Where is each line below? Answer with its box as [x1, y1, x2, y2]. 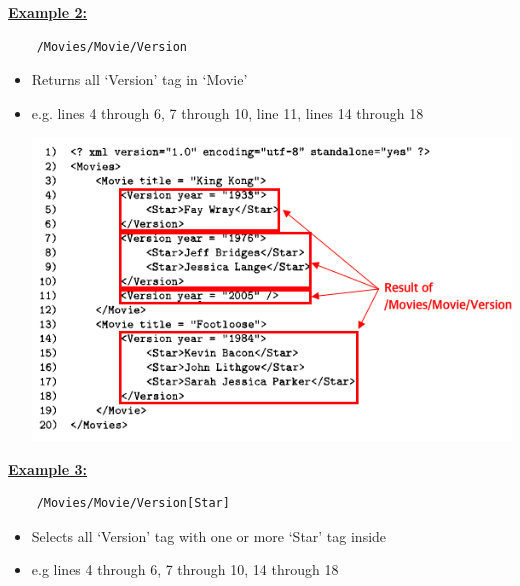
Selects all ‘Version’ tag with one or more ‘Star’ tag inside [31, 525, 387, 546]
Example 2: [8, 2, 87, 22]
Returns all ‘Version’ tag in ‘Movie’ [31, 69, 248, 90]
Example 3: [8, 458, 87, 479]
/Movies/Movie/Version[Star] [36, 496, 230, 511]
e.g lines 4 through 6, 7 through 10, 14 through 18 [31, 559, 339, 580]
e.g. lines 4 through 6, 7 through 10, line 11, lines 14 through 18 [31, 102, 424, 123]
